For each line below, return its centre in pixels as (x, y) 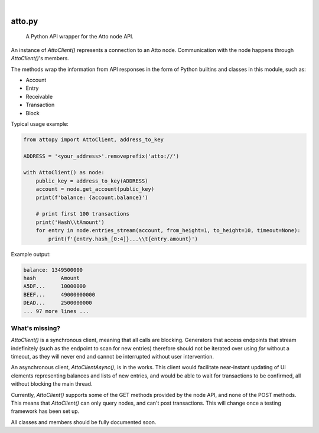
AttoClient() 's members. (40, 58)
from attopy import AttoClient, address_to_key (93, 139)
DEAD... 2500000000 (58, 303)
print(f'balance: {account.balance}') (92, 197)
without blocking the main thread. (52, 384)
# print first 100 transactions (83, 214)
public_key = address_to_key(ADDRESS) (92, 181)
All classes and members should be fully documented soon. (84, 422)
